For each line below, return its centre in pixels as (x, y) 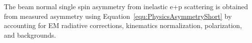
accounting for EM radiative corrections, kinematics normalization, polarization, (123, 25)
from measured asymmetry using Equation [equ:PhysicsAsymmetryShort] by (118, 16)
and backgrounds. (30, 35)
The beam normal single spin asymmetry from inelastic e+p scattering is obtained (126, 6)
